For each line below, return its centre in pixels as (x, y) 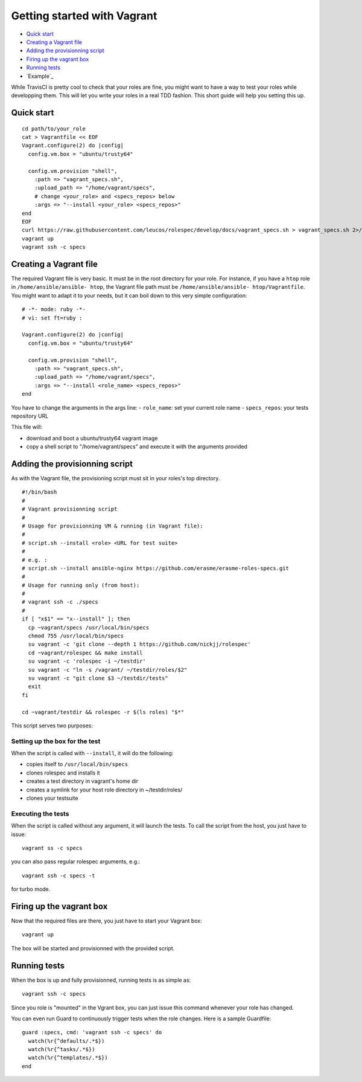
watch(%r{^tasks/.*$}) (62, 1049)
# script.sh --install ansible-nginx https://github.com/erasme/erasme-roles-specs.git (156, 568)
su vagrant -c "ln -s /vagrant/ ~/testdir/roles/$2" (108, 670)
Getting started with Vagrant (84, 16)
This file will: (27, 427)
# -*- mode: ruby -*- (54, 309)
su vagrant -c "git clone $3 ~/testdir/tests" (98, 678)
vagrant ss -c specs (52, 848)
